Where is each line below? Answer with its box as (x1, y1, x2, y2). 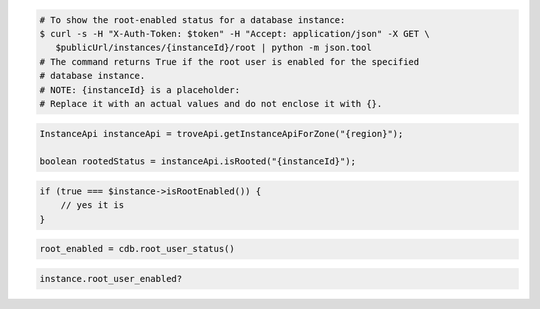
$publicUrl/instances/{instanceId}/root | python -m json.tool (55, 42, 372, 54)
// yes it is (60, 200, 125, 211)
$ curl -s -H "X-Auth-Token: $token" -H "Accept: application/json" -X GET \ (39, 28, 430, 39)
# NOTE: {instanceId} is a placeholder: (39, 84, 240, 95)
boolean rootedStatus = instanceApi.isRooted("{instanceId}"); (39, 156, 357, 167)
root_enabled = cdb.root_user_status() (39, 243, 235, 255)
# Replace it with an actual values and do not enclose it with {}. (39, 98, 383, 109)
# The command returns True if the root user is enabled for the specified (39, 56, 420, 67)
